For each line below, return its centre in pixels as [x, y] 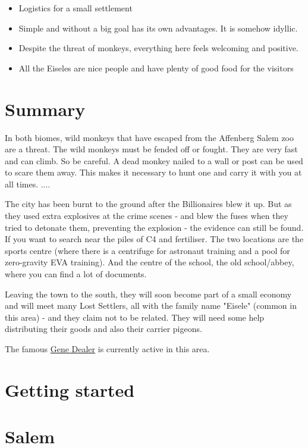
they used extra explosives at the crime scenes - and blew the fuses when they [147, 216]
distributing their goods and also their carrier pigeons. [103, 329]
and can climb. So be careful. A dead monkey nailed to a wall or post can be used [154, 160]
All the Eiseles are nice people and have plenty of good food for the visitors [156, 68]
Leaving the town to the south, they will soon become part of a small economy [148, 294]
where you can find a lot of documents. [76, 274]
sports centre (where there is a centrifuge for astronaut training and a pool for [147, 250]
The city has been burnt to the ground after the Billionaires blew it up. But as [148, 204]
